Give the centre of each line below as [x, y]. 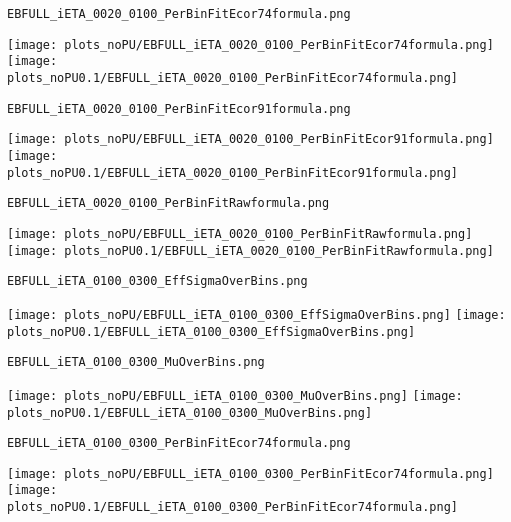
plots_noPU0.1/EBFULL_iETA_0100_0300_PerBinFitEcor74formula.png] [233, 507]
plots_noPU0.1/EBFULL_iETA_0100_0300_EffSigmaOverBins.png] [211, 331]
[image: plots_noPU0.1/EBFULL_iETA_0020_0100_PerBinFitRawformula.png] [250, 250]
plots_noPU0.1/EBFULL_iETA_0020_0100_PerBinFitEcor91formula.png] [233, 172]
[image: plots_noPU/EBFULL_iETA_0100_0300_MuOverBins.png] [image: [235, 395]
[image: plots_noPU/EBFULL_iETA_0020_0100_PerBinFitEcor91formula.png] [250, 139]
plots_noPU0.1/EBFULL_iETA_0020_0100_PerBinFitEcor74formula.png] [233, 77]
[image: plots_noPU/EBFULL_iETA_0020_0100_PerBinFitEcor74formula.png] [250, 44]
